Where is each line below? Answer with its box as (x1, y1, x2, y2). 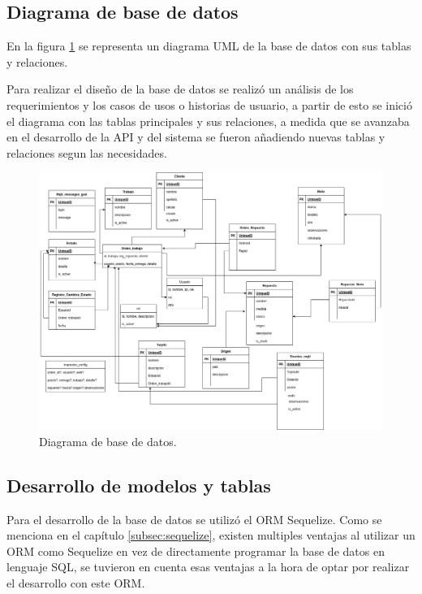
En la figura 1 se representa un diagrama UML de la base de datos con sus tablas (6, 37, 411, 54)
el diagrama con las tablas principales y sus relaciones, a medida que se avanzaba (6, 112, 410, 129)
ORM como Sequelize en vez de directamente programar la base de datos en (6, 542, 385, 559)
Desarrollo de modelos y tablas (6, 472, 271, 497)
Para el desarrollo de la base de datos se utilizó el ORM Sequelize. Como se (6, 510, 382, 527)
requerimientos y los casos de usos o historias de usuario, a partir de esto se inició (6, 96, 412, 113)
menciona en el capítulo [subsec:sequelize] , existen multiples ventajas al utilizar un (6, 527, 416, 544)
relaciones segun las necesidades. (6, 144, 167, 161)
